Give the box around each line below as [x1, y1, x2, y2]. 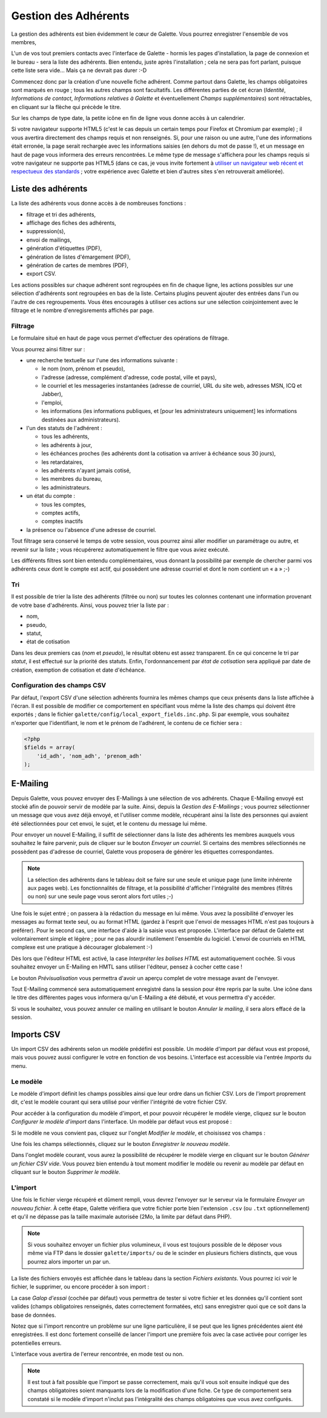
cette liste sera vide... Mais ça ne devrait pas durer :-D [11, 67, 147, 74]
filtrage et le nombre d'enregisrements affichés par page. [11, 306, 154, 314]
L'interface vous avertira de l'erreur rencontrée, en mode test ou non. [11, 1351, 184, 1358]
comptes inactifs [41, 518, 83, 525]
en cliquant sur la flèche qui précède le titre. [11, 103, 121, 110]
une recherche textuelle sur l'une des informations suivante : [26, 356, 178, 363]
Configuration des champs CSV [11, 681, 107, 690]
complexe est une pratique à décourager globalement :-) [11, 944, 153, 951]
